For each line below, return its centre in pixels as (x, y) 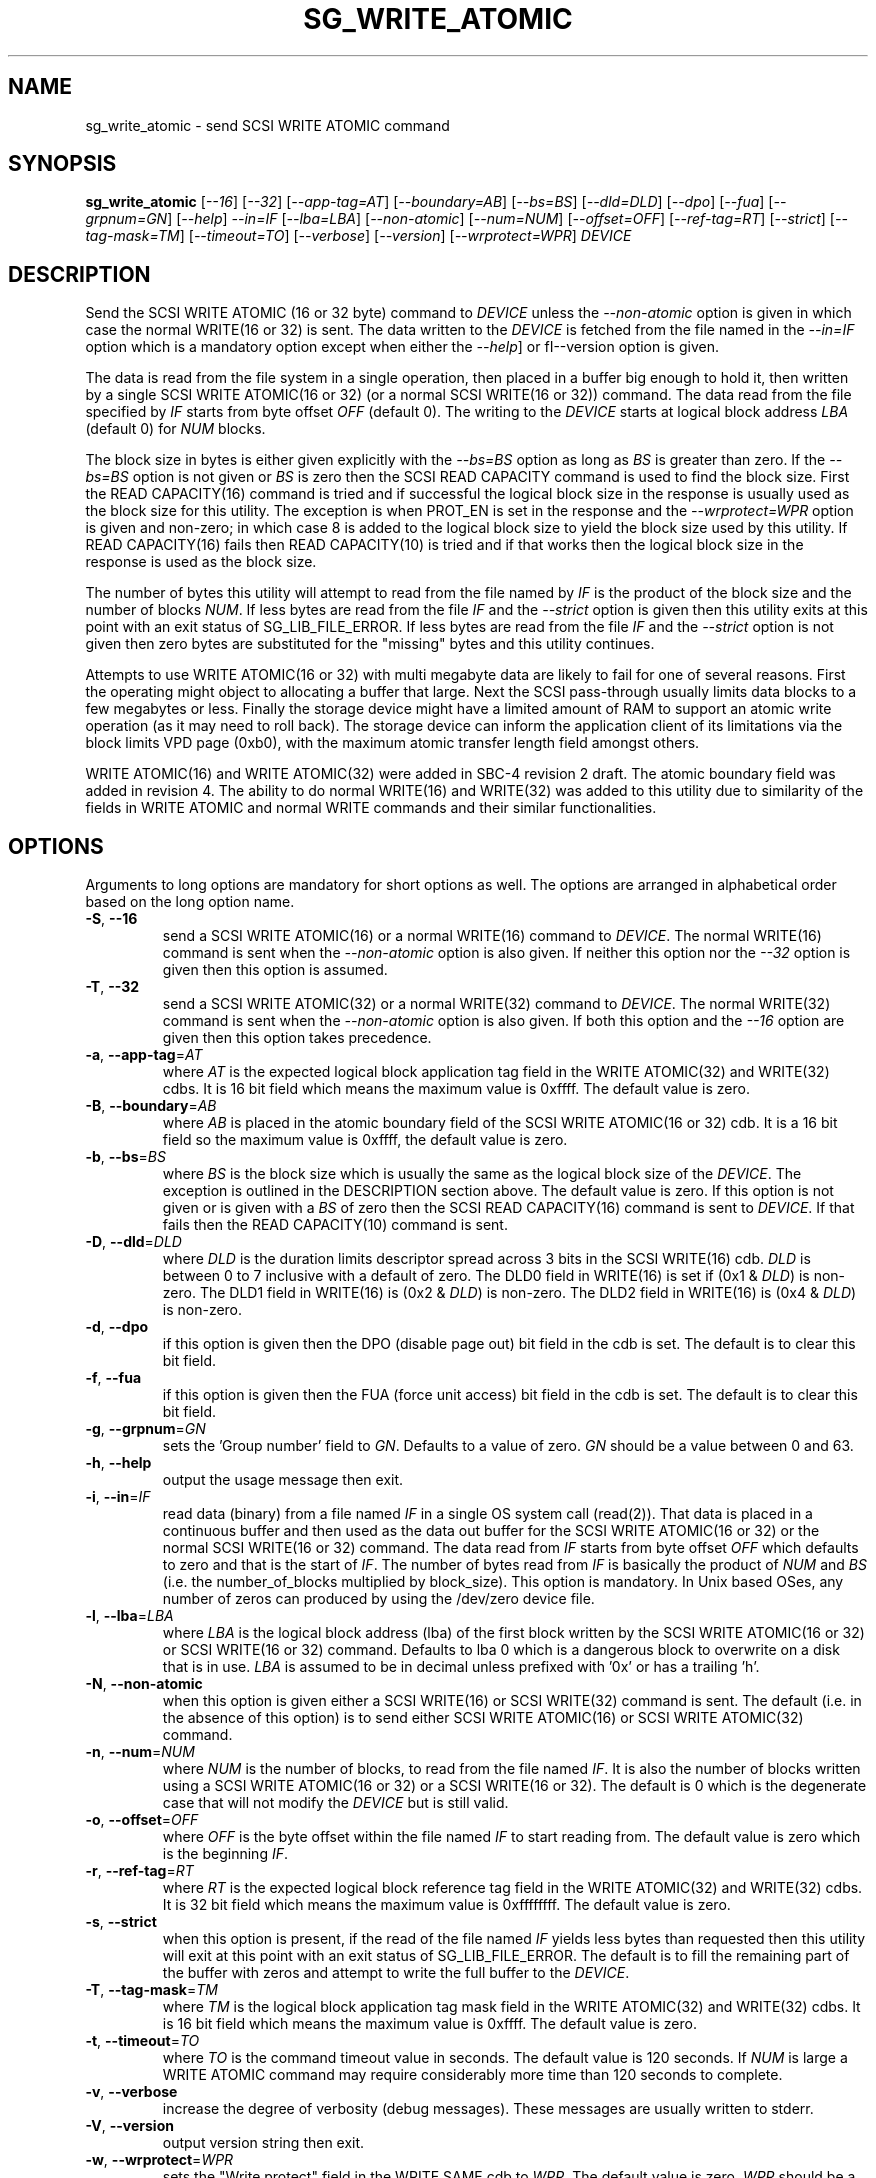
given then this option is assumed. (275, 970)
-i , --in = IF (118, 1497)
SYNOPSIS (62, 164)
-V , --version (129, 2126)
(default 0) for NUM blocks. (175, 429)
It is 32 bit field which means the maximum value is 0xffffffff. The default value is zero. (446, 1905)
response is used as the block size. (201, 562)
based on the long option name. (190, 902)
